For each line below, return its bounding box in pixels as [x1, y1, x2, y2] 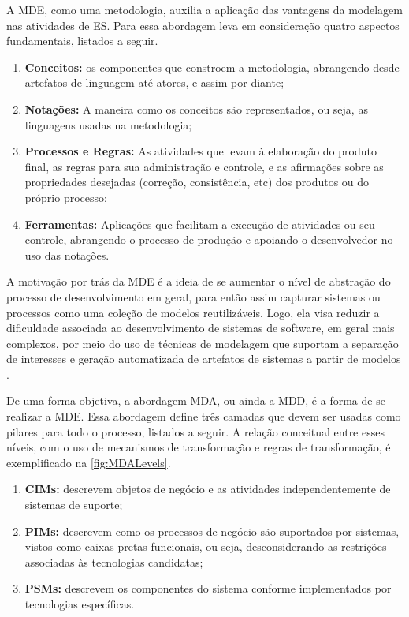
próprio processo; [24, 189, 107, 205]
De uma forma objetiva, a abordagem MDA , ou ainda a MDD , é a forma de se [6, 392, 385, 409]
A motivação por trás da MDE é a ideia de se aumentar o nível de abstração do [6, 273, 391, 290]
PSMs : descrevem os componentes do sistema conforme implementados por [24, 580, 392, 596]
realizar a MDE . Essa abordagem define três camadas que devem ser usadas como [6, 408, 401, 424]
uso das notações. [24, 246, 110, 263]
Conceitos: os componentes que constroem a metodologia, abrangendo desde [24, 58, 400, 75]
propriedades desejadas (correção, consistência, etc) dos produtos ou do [24, 174, 370, 190]
